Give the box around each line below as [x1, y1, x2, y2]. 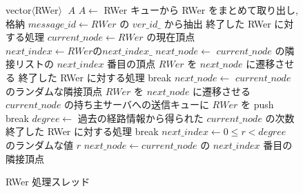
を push [240, 97, 274, 112]
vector [6, 3, 32, 17]
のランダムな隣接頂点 [6, 83, 102, 98]
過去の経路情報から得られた [77, 110, 204, 125]
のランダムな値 [6, 137, 73, 152]
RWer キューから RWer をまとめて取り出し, [104, 3, 298, 17]
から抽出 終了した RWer [164, 16, 271, 30]
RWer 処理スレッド [6, 174, 90, 189]
